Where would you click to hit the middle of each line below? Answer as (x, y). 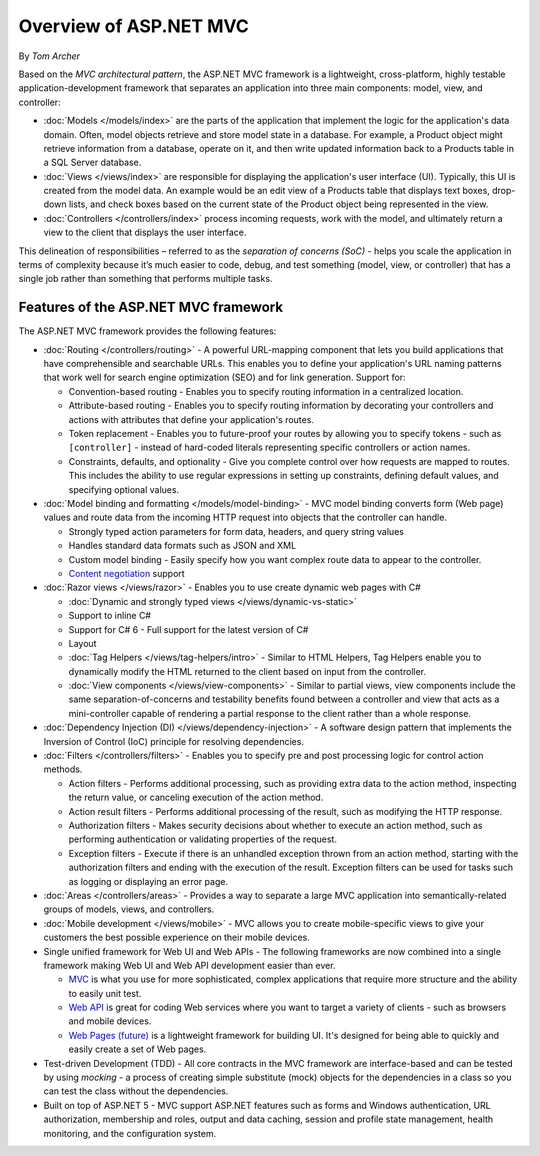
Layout (82, 643)
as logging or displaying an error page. (148, 881)
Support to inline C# (110, 616)
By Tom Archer (49, 56)
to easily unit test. (105, 993)
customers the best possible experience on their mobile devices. (176, 937)
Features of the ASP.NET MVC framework (151, 307)
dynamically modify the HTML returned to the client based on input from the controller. (247, 671)
